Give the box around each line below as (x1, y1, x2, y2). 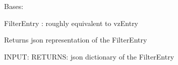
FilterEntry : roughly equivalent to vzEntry (4, 17, 139, 28)
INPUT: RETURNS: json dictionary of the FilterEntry (4, 51, 174, 61)
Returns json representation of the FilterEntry (4, 34, 147, 45)
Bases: (4, 1, 24, 11)
